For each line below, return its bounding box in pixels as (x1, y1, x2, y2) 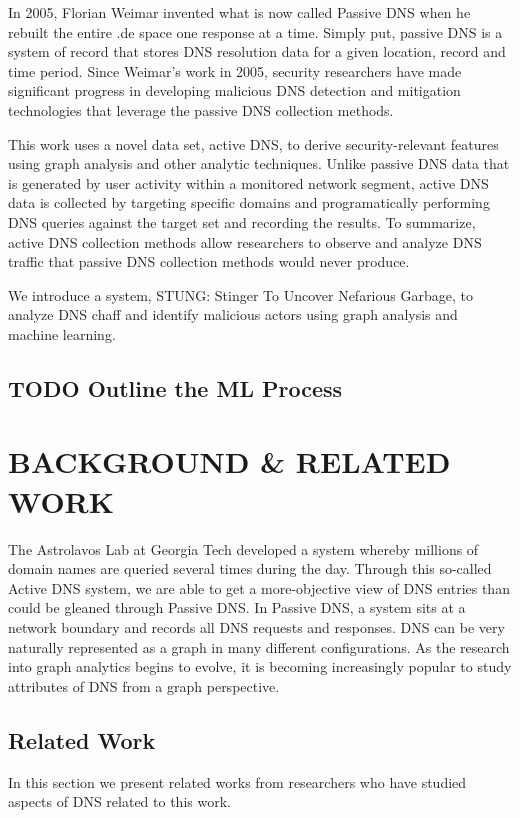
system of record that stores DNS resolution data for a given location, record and (8, 41, 506, 62)
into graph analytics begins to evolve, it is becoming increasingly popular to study (8, 656, 512, 677)
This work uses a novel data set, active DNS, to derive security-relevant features (8, 133, 499, 154)
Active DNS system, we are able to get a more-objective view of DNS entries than (8, 577, 510, 598)
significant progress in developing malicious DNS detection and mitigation (8, 80, 461, 101)
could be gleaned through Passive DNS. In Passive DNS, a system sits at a (8, 597, 466, 618)
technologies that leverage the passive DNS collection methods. (8, 99, 394, 120)
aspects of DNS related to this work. (8, 791, 231, 812)
